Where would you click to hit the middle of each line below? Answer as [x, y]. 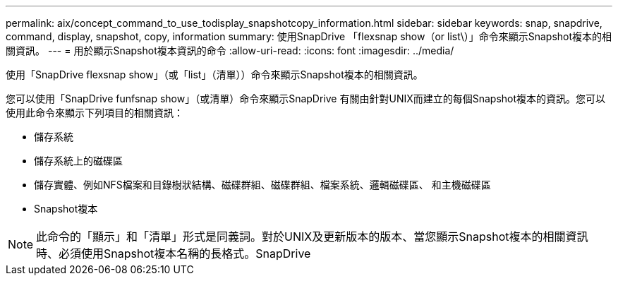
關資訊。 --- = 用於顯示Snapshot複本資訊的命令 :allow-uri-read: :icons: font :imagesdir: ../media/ [230, 50]
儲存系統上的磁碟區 [78, 161]
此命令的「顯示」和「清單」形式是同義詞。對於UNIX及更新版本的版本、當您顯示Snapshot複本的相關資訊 [312, 237]
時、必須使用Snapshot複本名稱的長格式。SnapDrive [174, 253]
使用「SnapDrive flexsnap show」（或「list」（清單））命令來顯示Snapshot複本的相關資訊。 [214, 74]
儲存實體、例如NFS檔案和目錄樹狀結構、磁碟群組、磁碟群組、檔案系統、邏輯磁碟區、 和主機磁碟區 [262, 185]
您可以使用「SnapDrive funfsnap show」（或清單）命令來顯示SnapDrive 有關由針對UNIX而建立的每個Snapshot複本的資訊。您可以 [306, 98]
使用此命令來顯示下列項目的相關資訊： [95, 113]
